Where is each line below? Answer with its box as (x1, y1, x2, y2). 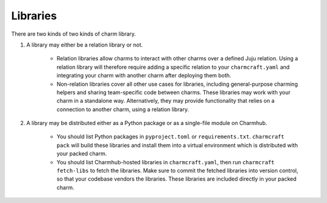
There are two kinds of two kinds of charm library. (11, 30, 136, 37)
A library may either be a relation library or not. (26, 41, 144, 48)
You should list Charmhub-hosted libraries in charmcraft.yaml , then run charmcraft (56, 158, 275, 166)
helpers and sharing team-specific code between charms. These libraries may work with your (56, 88, 291, 96)
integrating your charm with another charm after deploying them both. (56, 72, 231, 79)
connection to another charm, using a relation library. (56, 106, 190, 113)
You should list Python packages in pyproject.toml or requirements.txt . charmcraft (56, 133, 285, 140)
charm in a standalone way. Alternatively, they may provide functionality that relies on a (56, 97, 275, 105)
